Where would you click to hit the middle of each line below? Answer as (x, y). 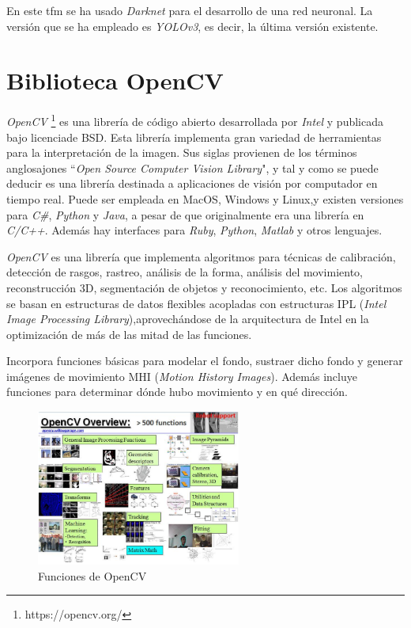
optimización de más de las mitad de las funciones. (129, 334)
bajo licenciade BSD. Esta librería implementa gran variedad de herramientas (194, 137)
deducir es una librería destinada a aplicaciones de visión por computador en (192, 183)
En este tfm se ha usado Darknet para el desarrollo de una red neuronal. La (190, 10)
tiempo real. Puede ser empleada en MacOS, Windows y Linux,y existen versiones (205, 198)
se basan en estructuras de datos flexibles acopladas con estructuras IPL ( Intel (196, 303)
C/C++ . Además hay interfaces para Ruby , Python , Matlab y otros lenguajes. (194, 230)
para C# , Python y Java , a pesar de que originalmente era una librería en (185, 214)
